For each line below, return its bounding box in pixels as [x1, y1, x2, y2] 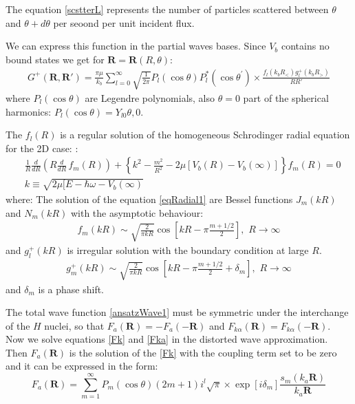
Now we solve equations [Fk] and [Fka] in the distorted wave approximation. [6, 332, 328, 346]
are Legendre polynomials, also [85, 90, 215, 105]
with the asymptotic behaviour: [70, 205, 204, 220]
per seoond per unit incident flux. [53, 15, 195, 30]
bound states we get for [6, 52, 105, 66]
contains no [281, 39, 330, 53]
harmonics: [6, 104, 52, 118]
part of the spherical [243, 90, 329, 105]
